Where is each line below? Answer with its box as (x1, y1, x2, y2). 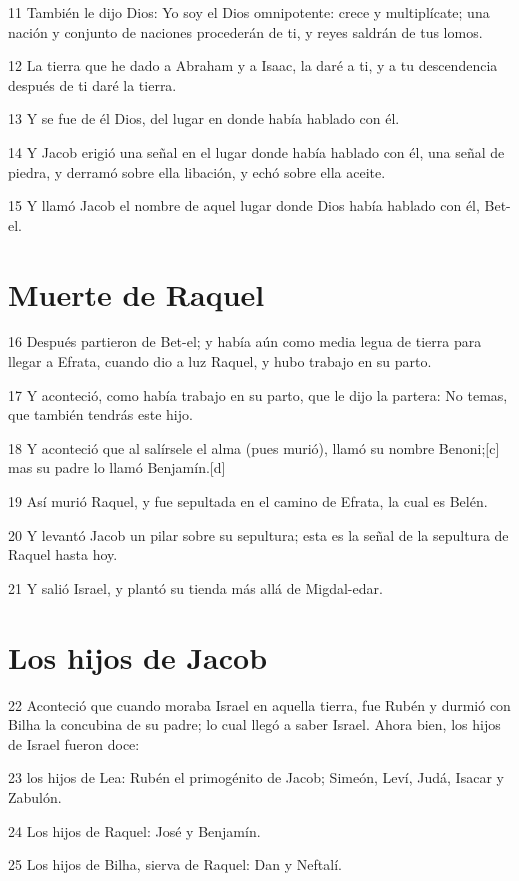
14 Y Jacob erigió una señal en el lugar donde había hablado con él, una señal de (8, 141, 505, 162)
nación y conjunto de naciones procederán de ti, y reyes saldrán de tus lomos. (8, 21, 483, 42)
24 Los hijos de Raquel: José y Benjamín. (8, 820, 261, 841)
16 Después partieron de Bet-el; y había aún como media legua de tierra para (8, 331, 482, 352)
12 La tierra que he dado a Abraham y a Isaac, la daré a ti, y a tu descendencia (8, 55, 498, 76)
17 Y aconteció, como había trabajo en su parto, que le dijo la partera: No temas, (8, 384, 508, 405)
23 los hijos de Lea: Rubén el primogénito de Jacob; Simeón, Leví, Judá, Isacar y (8, 767, 504, 788)
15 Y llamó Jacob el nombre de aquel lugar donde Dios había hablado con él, (8, 195, 480, 216)
